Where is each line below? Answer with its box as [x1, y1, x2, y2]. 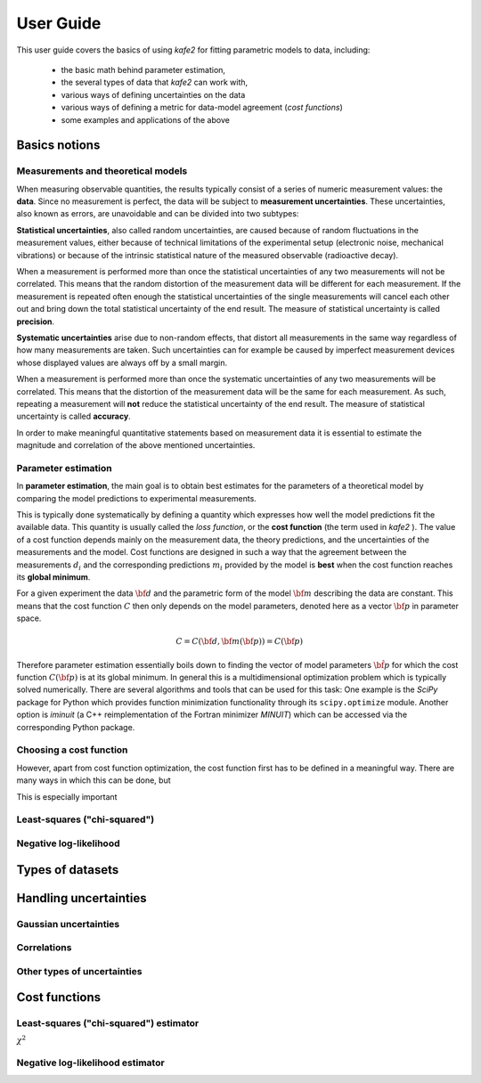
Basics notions [16, 138, 101, 153]
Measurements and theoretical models [16, 165, 188, 177]
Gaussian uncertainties [16, 917, 120, 930]
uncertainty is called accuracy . [16, 411, 131, 422]
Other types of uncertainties [16, 965, 143, 977]
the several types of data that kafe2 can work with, [61, 77, 249, 88]
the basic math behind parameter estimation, [61, 64, 226, 75]
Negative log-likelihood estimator [16, 1056, 165, 1069]
